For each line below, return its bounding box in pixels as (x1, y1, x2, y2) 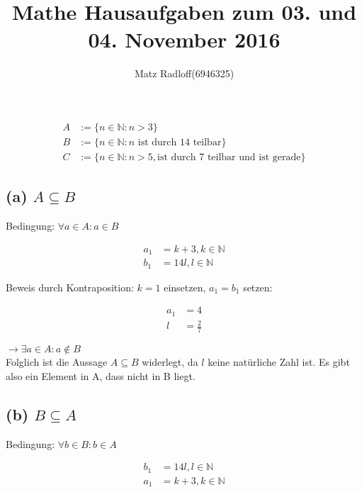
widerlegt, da (142, 354, 198, 369)
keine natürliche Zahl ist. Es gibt (208, 354, 350, 369)
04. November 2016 (88, 25, 281, 54)
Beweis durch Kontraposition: (6, 279, 134, 294)
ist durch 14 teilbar (137, 137, 222, 147)
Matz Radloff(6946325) (134, 66, 234, 81)
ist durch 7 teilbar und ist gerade (157, 152, 301, 162)
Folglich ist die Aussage (6, 354, 108, 369)
